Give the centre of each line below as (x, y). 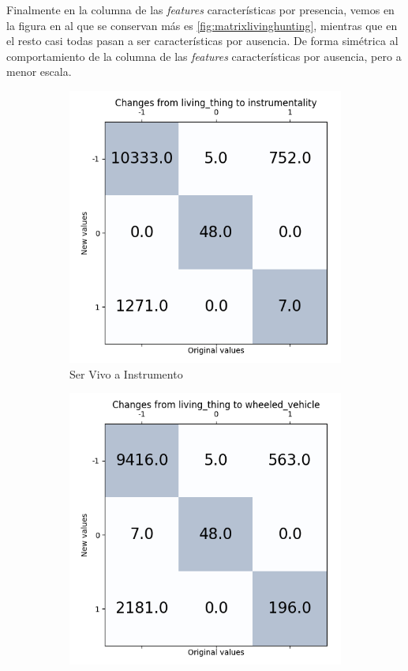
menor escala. (39, 72)
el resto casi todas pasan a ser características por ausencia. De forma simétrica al (202, 41)
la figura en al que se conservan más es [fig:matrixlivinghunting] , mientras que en (202, 25)
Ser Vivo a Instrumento (126, 373)
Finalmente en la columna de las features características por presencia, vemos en (200, 9)
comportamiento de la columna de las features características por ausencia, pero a (204, 56)
